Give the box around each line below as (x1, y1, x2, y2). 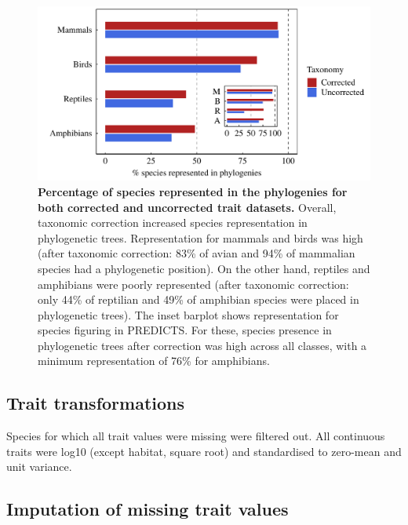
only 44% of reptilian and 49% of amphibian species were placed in (38, 291, 359, 308)
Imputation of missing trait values (6, 497, 289, 521)
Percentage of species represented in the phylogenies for (38, 183, 348, 199)
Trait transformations (6, 391, 185, 415)
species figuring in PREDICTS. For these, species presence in (38, 322, 332, 338)
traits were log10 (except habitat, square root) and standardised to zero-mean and (6, 443, 402, 459)
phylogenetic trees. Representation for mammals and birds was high (38, 229, 363, 246)
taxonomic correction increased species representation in (38, 214, 308, 231)
